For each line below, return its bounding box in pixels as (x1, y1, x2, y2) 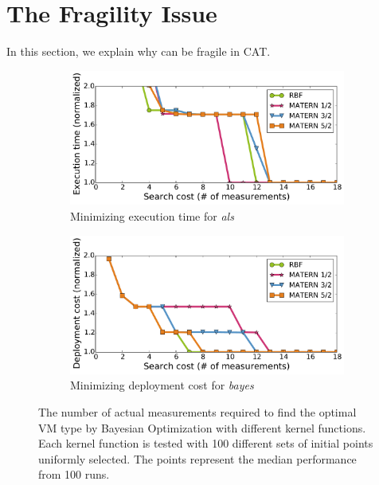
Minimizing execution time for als (70, 207, 234, 224)
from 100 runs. (38, 466, 110, 483)
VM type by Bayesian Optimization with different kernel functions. (38, 419, 366, 436)
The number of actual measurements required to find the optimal (38, 404, 357, 420)
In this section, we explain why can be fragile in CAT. (6, 43, 271, 60)
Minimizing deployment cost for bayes (70, 377, 254, 393)
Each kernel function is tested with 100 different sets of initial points (38, 435, 373, 452)
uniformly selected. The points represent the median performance (38, 450, 357, 467)
